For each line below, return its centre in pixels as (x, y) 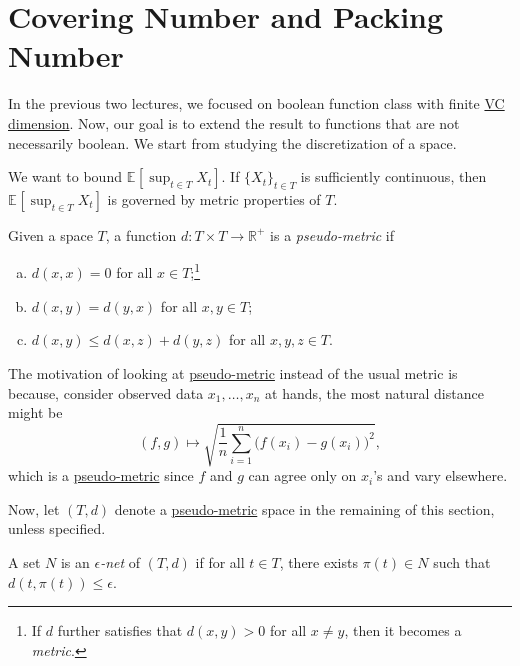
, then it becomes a (403, 630)
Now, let (34, 508)
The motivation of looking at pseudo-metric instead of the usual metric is (233, 372)
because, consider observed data (106, 392)
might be (35, 412)
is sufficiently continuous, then (393, 176)
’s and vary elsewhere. (440, 475)
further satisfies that (120, 630)
